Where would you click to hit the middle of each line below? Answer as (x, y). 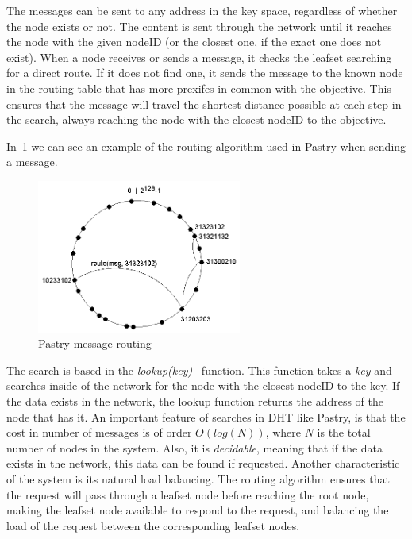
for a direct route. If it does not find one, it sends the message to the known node (205, 73)
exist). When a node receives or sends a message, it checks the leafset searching (199, 57)
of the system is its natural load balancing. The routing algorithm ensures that (198, 478)
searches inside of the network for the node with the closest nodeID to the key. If (203, 385)
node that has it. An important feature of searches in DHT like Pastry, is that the (206, 416)
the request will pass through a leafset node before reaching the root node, (188, 494)
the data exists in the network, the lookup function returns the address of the (195, 400)
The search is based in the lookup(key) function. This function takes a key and (199, 370)
